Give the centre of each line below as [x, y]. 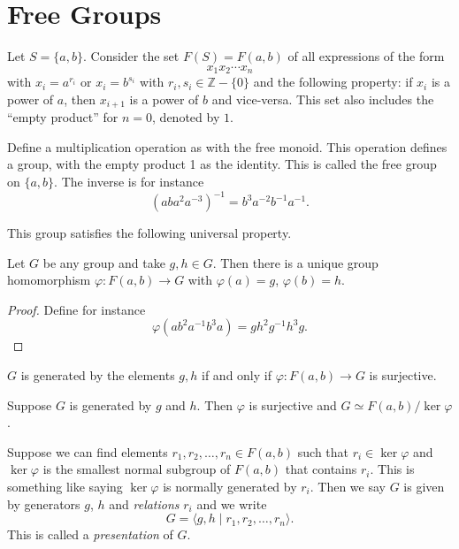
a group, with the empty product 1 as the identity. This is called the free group [222, 164]
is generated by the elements [98, 375]
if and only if [237, 375]
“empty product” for [63, 117]
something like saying [65, 487]
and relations [144, 503]
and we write [232, 503]
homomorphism [49, 280]
